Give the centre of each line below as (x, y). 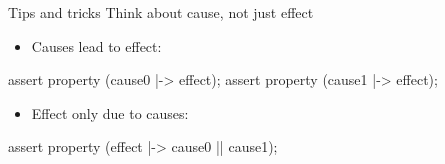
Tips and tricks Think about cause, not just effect (161, 12)
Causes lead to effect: (96, 45)
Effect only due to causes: (110, 112)
